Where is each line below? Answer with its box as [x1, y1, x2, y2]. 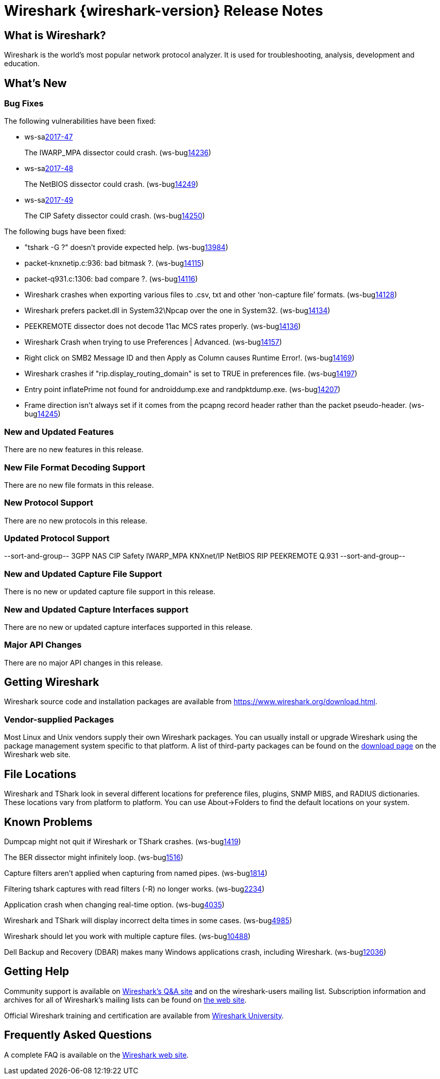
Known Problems [4, 815, 93, 828]
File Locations [4, 767, 76, 781]
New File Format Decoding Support [4, 462, 145, 473]
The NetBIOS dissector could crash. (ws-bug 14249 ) [24, 180, 199, 189]
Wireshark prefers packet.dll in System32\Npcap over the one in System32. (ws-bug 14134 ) [24, 306, 331, 315]
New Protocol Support [4, 497, 94, 508]
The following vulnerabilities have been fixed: [4, 117, 156, 126]
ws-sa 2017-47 [24, 132, 73, 142]
